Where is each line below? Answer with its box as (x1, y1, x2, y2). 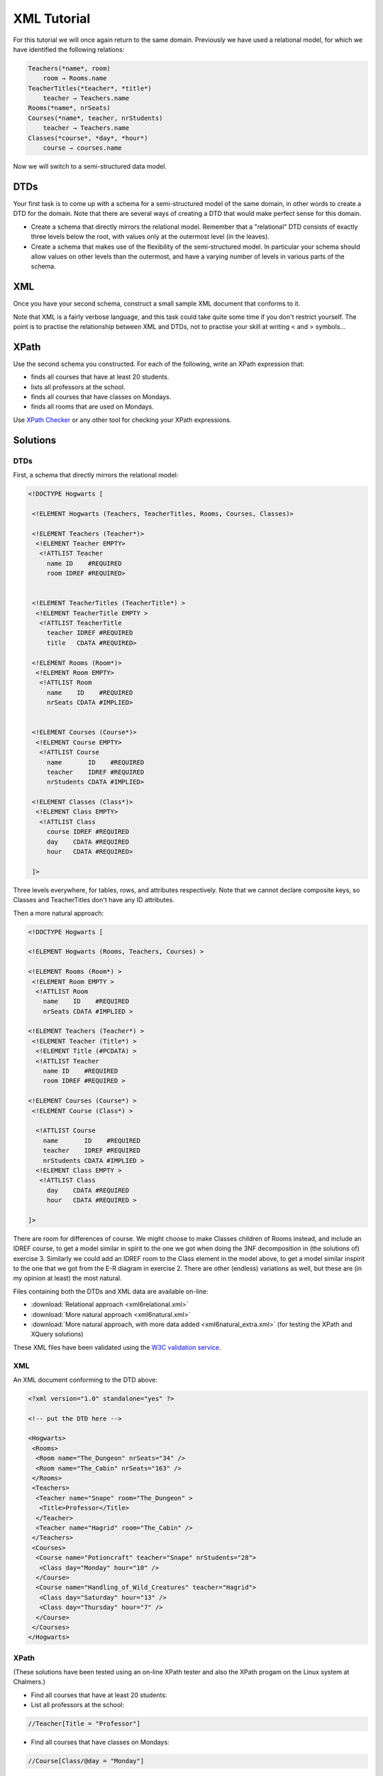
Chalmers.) (13, 1677, 45, 1686)
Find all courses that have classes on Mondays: (30, 1738, 170, 1747)
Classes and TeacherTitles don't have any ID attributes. (13, 896, 175, 904)
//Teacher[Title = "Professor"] (28, 1720, 141, 1728)
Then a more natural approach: (13, 909, 104, 917)
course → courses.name (43, 144, 122, 152)
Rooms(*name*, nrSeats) (28, 104, 111, 112)
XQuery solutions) (30, 1330, 84, 1338)
